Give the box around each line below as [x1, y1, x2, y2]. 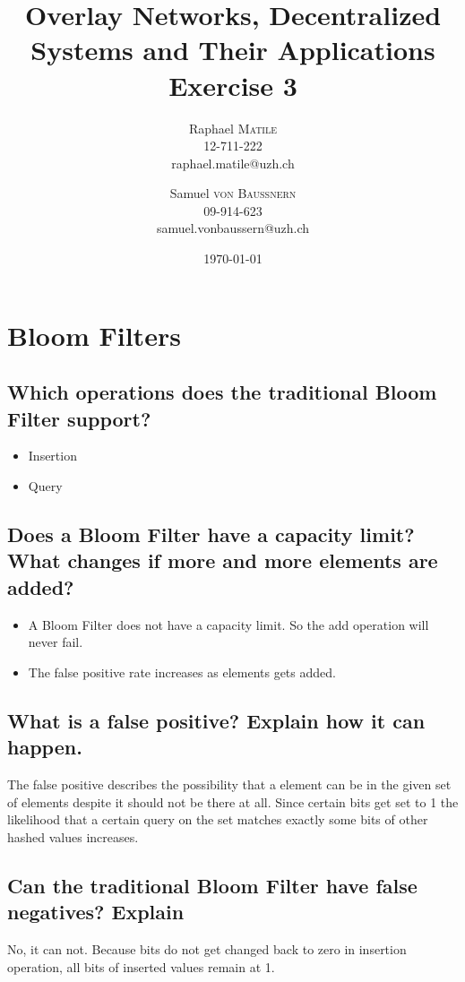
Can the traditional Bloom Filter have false [7, 871, 418, 899]
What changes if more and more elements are [7, 547, 438, 574]
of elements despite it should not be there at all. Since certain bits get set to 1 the [7, 792, 459, 811]
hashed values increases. [7, 827, 139, 846]
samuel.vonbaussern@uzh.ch [156, 219, 310, 237]
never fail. [28, 633, 83, 651]
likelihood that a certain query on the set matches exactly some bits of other [7, 810, 428, 829]
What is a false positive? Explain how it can [7, 706, 426, 734]
